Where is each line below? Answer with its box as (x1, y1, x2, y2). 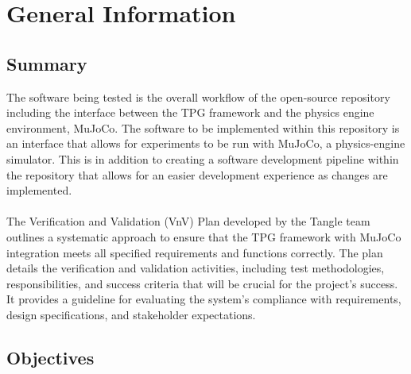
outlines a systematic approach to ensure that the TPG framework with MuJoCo (6, 228, 401, 245)
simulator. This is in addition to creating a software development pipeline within (6, 150, 399, 167)
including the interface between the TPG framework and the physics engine (6, 104, 374, 121)
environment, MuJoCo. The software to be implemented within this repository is (6, 119, 400, 136)
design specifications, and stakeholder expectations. (6, 306, 256, 322)
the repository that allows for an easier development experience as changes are (6, 166, 388, 183)
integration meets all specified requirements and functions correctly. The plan (6, 244, 383, 260)
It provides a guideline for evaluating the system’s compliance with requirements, (6, 291, 401, 307)
